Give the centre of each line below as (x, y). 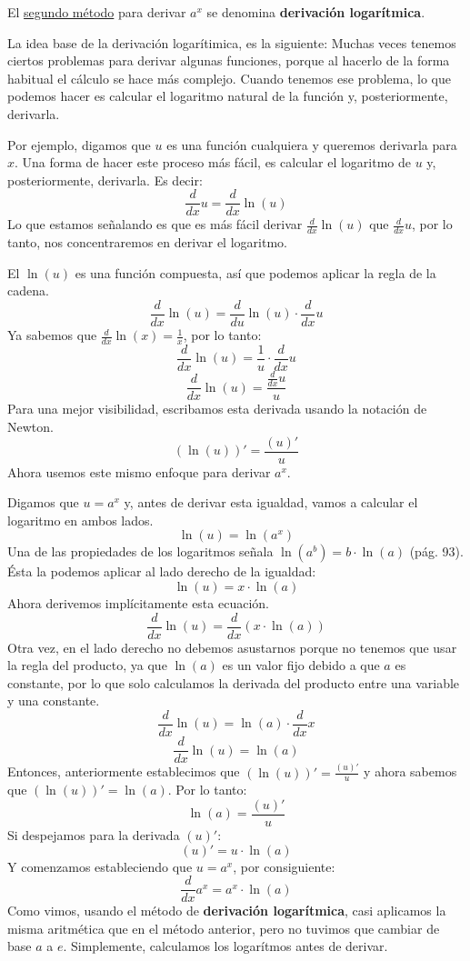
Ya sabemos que (52, 335)
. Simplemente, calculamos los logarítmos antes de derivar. (225, 946)
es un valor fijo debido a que (301, 665)
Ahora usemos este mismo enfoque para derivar (139, 471)
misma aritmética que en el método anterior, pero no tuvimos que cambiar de (224, 928)
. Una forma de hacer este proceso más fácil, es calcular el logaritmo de (213, 162)
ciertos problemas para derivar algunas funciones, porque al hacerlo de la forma (229, 60)
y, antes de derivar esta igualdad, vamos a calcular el (271, 502)
